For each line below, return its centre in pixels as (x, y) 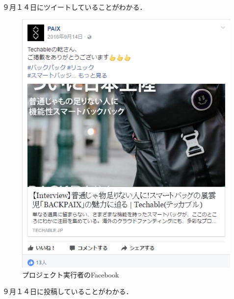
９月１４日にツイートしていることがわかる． (75, 7)
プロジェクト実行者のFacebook (71, 274)
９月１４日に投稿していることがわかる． (68, 291)
